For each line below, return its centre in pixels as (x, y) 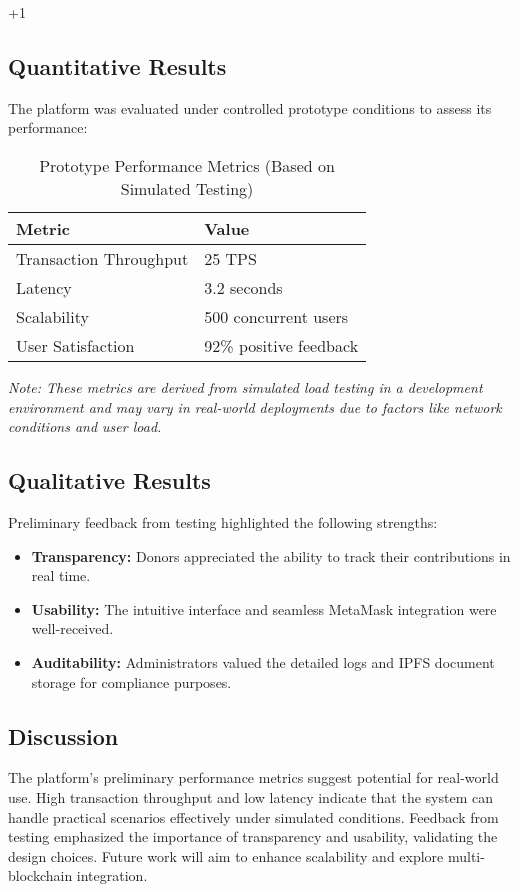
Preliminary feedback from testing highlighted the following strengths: (223, 521)
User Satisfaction (75, 345)
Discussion (63, 735)
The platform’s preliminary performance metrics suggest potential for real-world (253, 777)
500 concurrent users (276, 316)
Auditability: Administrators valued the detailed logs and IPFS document (263, 661)
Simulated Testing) (187, 188)
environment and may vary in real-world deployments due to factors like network (255, 406)
